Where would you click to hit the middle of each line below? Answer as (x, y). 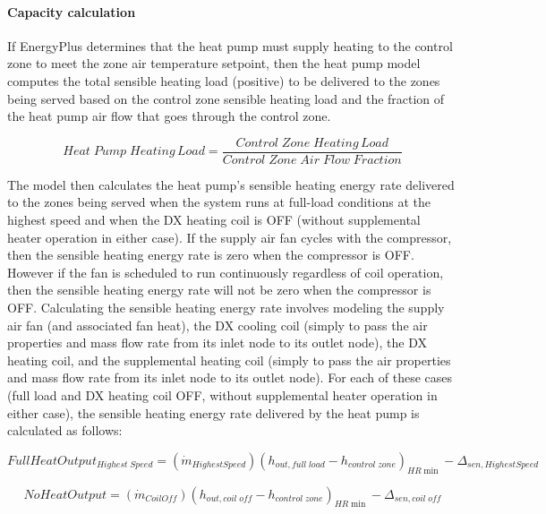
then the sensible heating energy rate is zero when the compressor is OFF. (211, 255)
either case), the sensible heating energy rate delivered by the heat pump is (213, 412)
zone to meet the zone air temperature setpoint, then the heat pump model (214, 63)
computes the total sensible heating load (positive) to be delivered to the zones (224, 80)
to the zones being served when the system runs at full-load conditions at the (219, 202)
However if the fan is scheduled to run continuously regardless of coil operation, (226, 272)
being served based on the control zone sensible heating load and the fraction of (226, 98)
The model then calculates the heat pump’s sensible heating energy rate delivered (231, 184)
